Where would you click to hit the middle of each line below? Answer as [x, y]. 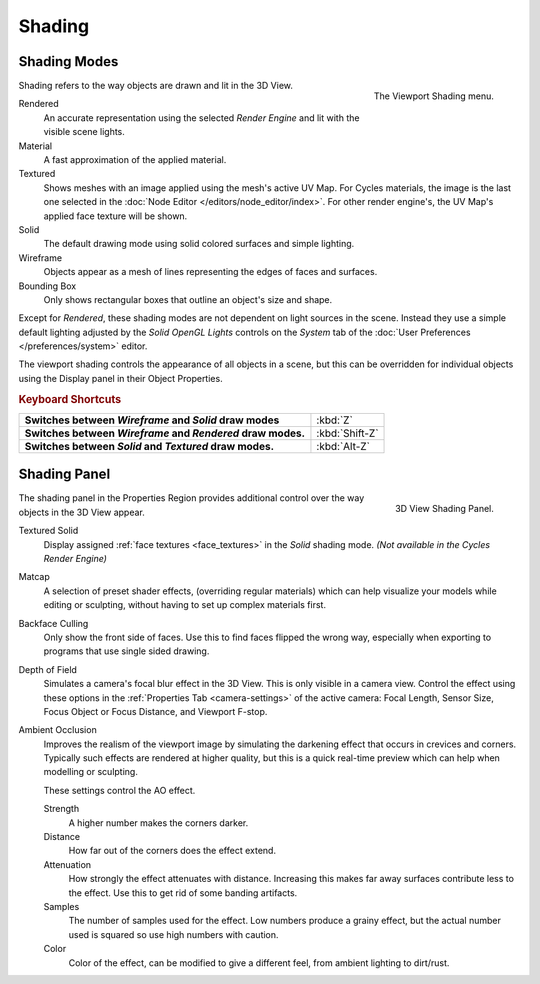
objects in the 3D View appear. [81, 512]
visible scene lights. [84, 132]
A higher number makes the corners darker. [158, 822]
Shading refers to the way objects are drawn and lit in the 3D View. [156, 86]
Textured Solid [48, 531]
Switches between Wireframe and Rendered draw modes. [164, 433]
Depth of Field [47, 669]
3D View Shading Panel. [444, 509]
